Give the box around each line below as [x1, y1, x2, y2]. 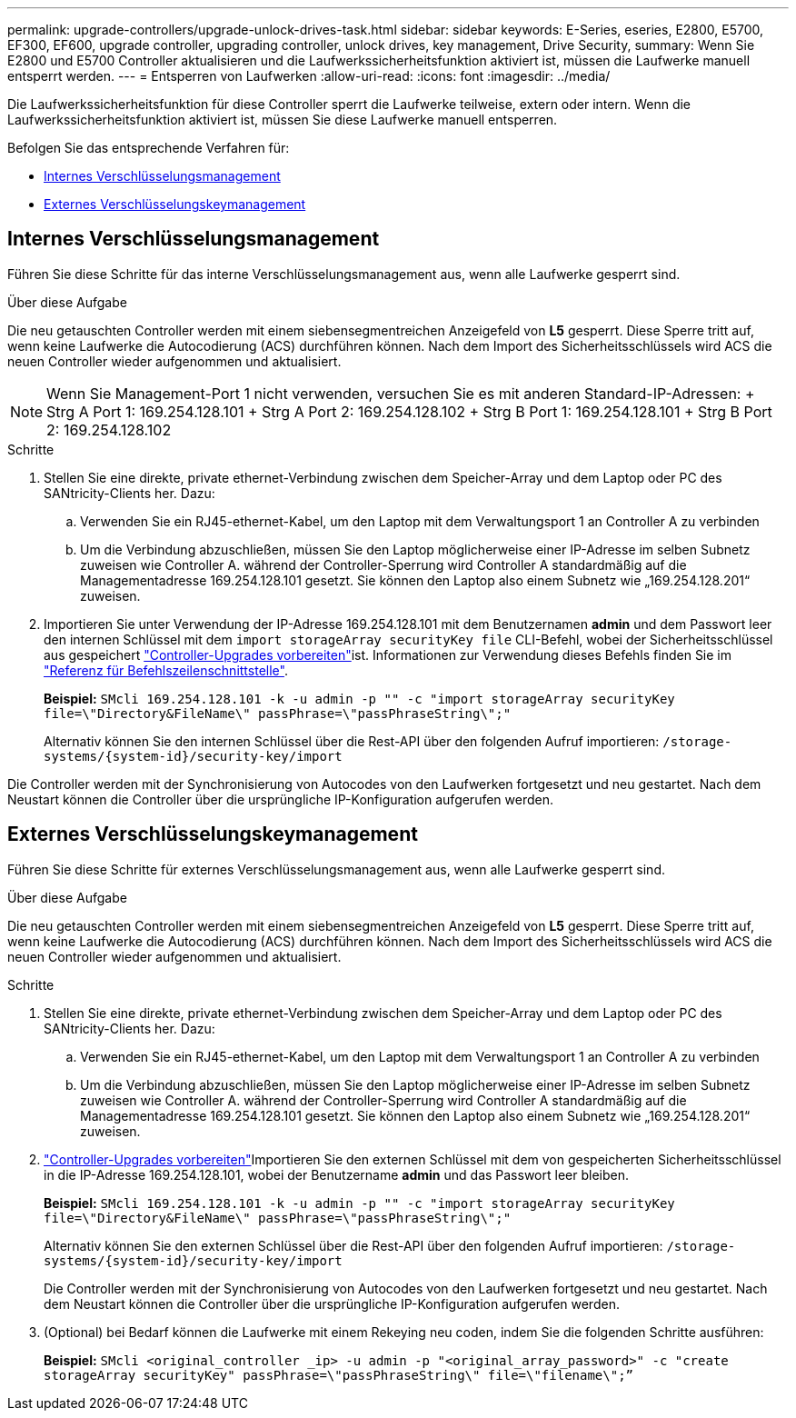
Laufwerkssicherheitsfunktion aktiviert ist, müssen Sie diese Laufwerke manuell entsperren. [7, 112, 558, 127]
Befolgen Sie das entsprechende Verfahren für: [7, 140, 290, 155]
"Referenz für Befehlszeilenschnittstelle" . [44, 662, 288, 678]
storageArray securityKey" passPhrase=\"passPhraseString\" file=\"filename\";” [44, 1367, 634, 1383]
